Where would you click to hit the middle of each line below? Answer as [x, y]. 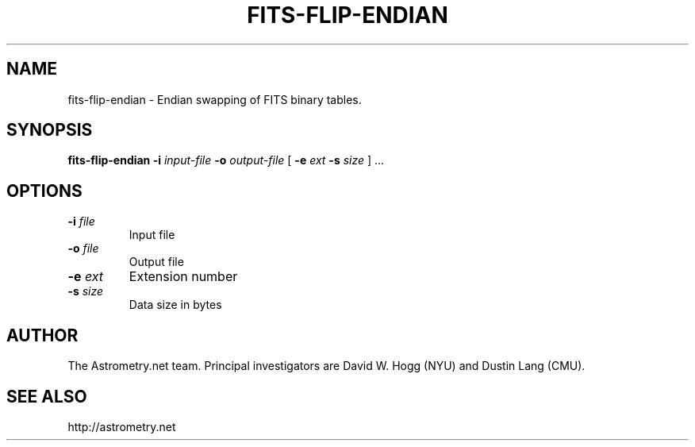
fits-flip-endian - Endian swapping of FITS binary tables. [215, 99]
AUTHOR [42, 335]
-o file [83, 249]
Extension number [183, 277]
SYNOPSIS [50, 130]
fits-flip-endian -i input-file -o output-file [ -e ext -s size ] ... [226, 160]
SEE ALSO [47, 396]
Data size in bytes [175, 305]
